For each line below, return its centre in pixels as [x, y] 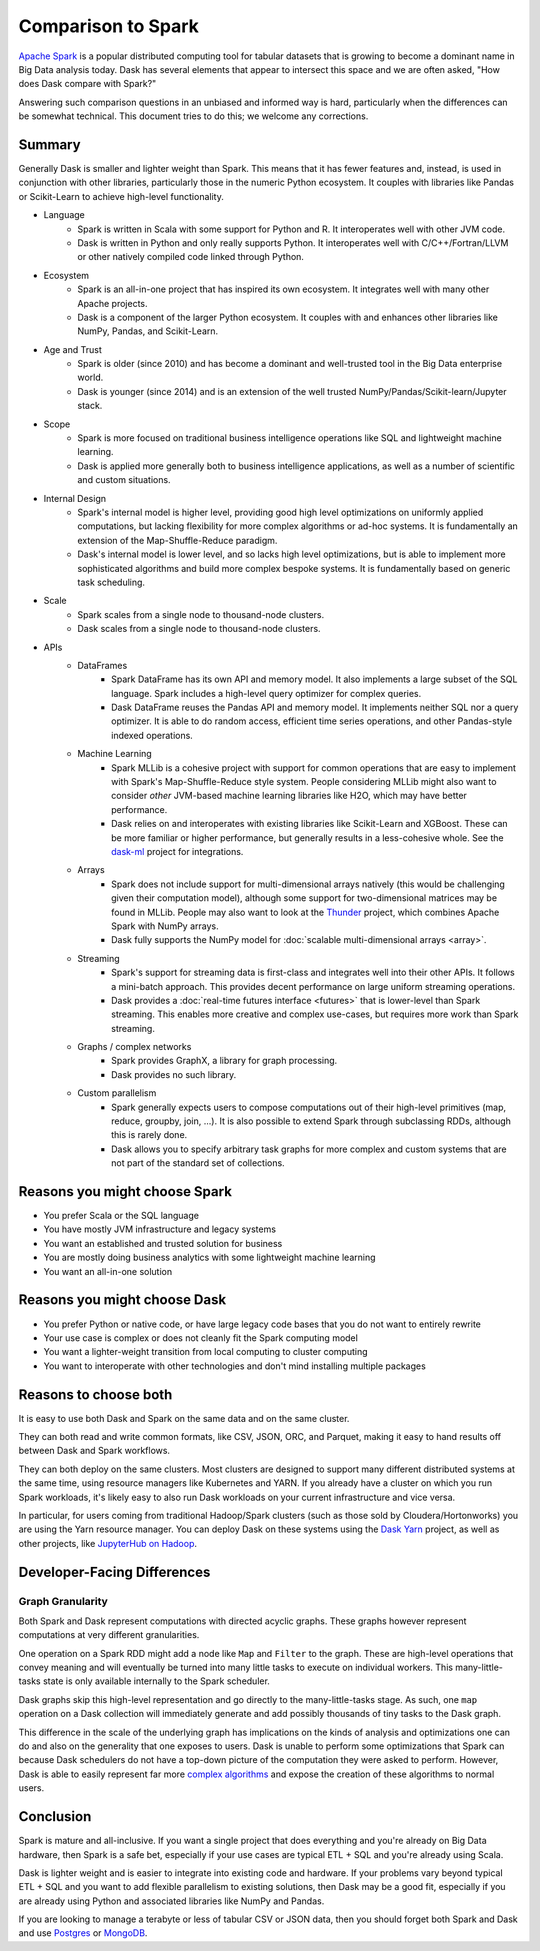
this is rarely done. [149, 1135]
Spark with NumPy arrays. [165, 926]
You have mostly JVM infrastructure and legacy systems [160, 1229]
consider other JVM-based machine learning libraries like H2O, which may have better [289, 796]
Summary [49, 144]
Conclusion [55, 1816]
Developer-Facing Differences [114, 1571]
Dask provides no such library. [174, 1074]
